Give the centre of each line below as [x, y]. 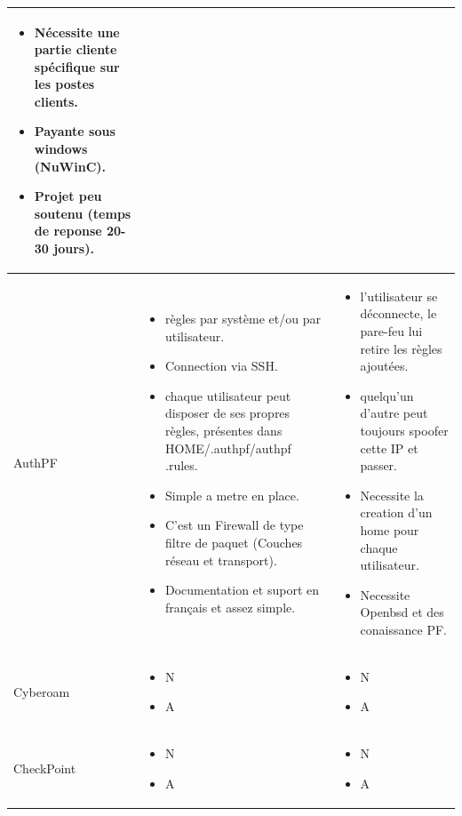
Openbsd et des [402, 612]
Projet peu [68, 196]
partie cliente [76, 49]
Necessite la [392, 495]
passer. [378, 465]
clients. [56, 101]
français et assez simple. [231, 607]
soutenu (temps [83, 213]
